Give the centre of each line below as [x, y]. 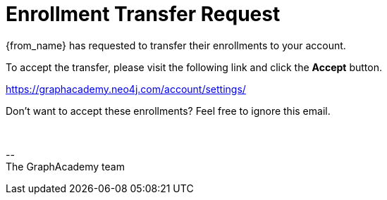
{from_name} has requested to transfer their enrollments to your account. [176, 45]
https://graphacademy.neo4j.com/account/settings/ [126, 89]
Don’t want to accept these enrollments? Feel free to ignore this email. [168, 111]
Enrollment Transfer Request [143, 14]
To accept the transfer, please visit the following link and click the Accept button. [194, 67]
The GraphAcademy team [65, 166]
